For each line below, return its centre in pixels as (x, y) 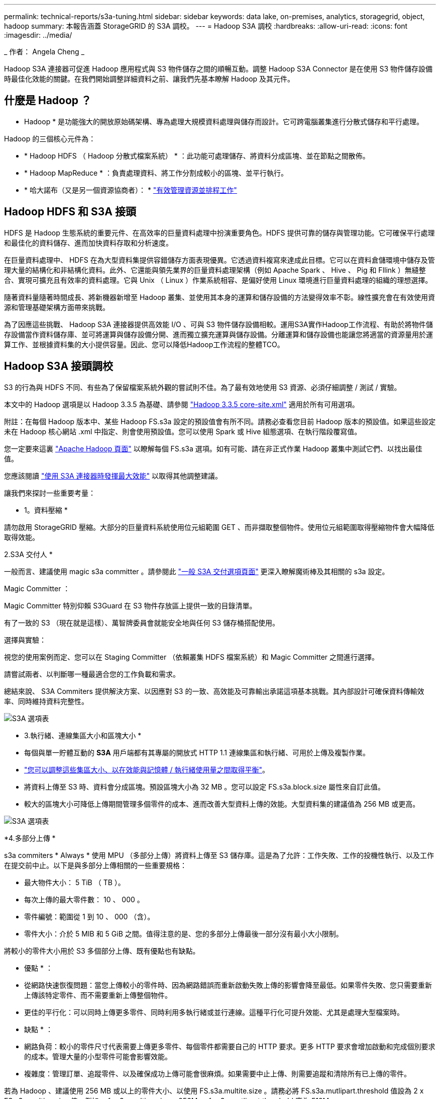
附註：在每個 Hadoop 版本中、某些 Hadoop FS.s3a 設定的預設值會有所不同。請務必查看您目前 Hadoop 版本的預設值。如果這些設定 (220, 421)
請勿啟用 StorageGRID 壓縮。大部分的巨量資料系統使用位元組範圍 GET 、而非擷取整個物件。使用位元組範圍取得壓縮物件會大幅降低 (219, 527)
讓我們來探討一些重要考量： (50, 493)
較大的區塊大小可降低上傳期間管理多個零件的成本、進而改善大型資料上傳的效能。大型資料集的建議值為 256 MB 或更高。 (222, 804)
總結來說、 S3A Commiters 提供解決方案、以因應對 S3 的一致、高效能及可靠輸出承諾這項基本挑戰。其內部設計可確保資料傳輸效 (214, 691)
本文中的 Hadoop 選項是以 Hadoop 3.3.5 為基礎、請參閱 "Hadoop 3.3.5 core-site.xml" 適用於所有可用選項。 (182, 404)
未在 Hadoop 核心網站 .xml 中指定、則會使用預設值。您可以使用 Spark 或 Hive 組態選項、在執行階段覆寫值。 (183, 431)
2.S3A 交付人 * (28, 554)
